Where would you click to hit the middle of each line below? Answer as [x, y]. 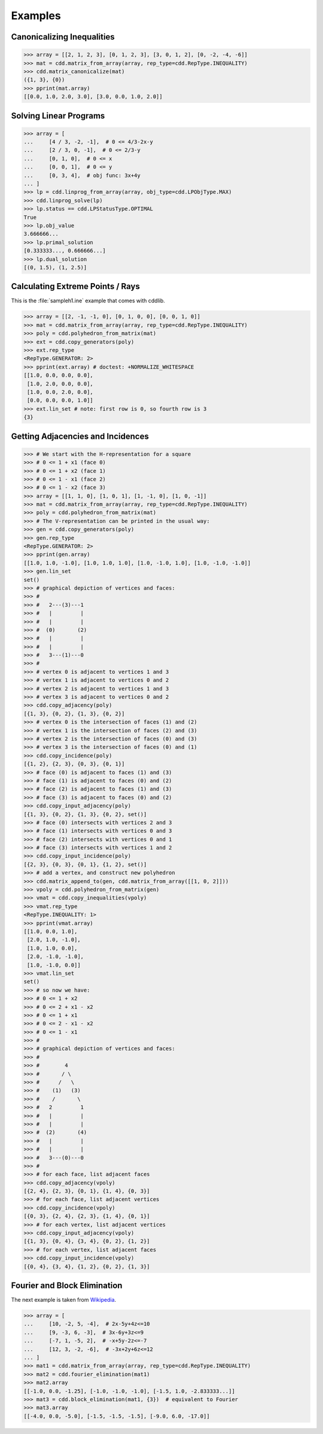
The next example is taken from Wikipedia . [64, 1300]
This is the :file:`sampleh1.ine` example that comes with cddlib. [88, 301]
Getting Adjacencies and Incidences [80, 436]
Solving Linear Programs [58, 116]
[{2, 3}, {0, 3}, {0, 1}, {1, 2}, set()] [85, 864]
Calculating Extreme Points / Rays [75, 286]
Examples [36, 16]
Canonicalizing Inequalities [63, 37]
